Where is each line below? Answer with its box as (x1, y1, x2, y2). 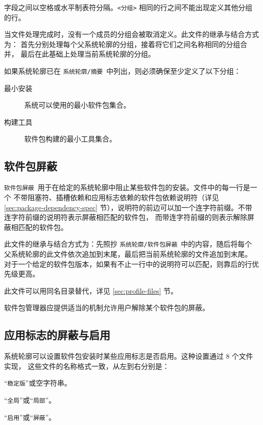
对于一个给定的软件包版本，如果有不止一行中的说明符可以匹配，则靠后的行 (4, 258, 252, 269)
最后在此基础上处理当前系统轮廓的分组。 (20, 49, 155, 59)
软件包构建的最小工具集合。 (24, 133, 116, 144)
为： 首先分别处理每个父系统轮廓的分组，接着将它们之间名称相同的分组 (4, 38, 240, 49)
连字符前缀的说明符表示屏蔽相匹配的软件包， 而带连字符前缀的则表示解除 (4, 212, 247, 222)
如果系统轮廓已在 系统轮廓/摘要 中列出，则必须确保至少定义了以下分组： (4, 66, 241, 76)
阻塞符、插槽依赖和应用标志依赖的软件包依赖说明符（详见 (27, 192, 219, 202)
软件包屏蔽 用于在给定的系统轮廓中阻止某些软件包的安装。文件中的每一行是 (4, 182, 250, 193)
